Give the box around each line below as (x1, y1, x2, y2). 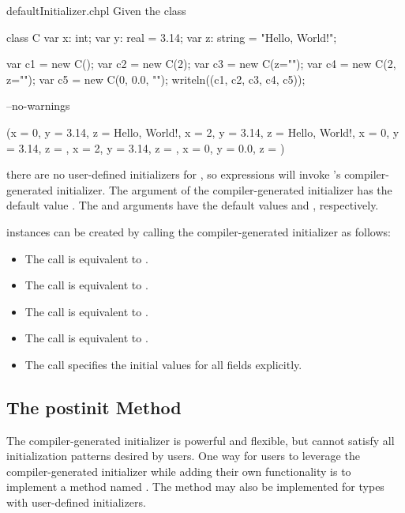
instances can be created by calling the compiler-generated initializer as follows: (6, 223, 391, 240)
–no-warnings (6, 97, 70, 114)
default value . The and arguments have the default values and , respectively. (6, 197, 379, 213)
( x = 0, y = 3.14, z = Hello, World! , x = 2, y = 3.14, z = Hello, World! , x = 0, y (6, 123, 399, 140)
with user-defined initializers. (6, 494, 146, 511)
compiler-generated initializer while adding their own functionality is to (6, 462, 351, 479)
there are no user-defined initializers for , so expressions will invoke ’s (6, 166, 341, 183)
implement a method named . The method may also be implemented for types (6, 478, 384, 495)
